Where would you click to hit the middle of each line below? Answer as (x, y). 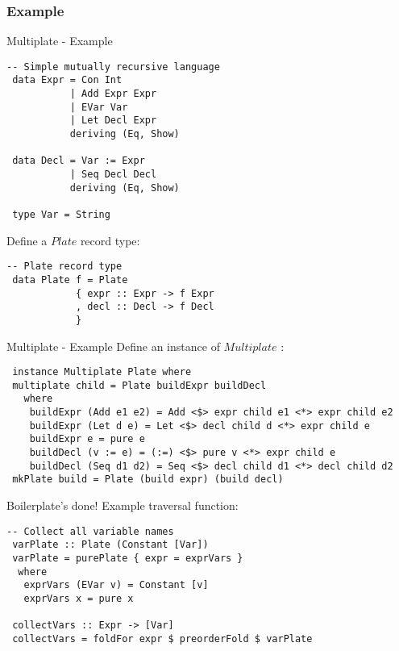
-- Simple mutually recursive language (113, 67)
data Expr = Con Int (67, 80)
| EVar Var (99, 107)
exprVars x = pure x (79, 598)
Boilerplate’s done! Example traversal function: (123, 505)
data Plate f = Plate (70, 280)
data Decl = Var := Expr (79, 161)
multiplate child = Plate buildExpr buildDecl (139, 385)
